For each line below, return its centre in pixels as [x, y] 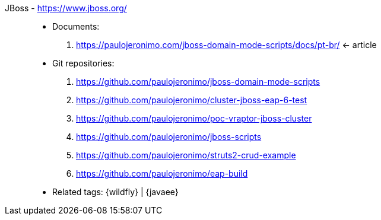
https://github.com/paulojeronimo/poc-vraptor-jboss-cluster [194, 118]
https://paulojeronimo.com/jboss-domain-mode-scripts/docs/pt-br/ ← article [226, 45]
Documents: [76, 26]
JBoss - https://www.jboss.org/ [66, 8]
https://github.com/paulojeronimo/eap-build [162, 173]
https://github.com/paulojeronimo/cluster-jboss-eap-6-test [192, 100]
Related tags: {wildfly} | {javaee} [115, 192]
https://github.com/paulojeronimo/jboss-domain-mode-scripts [198, 82]
